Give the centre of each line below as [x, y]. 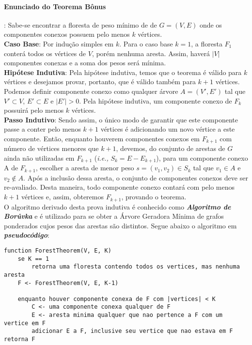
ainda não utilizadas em [39, 157]
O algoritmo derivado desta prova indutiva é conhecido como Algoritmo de [118, 206]
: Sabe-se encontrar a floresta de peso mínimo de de [80, 24]
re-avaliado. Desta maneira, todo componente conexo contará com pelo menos [119, 187]
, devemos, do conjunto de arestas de [171, 148]
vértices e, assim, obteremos [63, 197]
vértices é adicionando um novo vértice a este [168, 129]
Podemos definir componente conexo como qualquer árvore [91, 91]
